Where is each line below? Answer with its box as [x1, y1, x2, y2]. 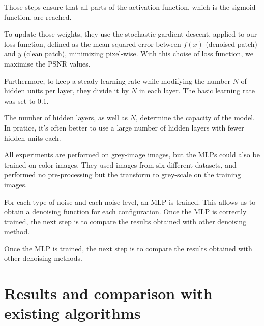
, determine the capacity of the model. [135, 112, 255, 123]
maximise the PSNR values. [4, 58, 91, 69]
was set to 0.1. [4, 95, 49, 106]
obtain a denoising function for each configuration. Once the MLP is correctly [4, 206, 247, 217]
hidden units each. [4, 132, 61, 143]
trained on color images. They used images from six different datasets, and [4, 159, 237, 170]
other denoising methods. [4, 253, 82, 264]
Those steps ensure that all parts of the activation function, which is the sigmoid [4, 2, 256, 12]
